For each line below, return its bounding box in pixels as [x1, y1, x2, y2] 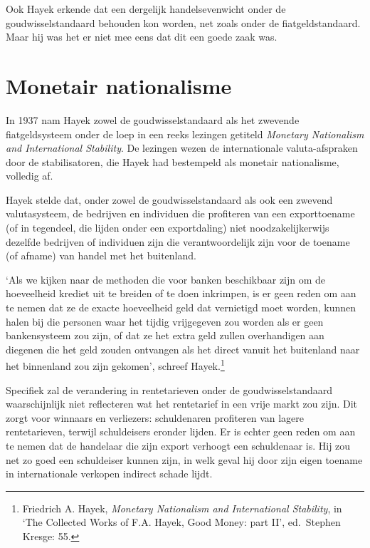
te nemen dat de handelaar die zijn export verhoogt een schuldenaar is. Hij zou [6, 438, 351, 453]
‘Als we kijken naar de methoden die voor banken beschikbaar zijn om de [6, 272, 326, 286]
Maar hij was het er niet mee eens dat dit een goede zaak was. [6, 29, 277, 44]
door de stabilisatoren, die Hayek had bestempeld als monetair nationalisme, [6, 154, 339, 169]
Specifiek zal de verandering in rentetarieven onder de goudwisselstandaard [6, 382, 332, 397]
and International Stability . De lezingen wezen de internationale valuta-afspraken [6, 140, 358, 155]
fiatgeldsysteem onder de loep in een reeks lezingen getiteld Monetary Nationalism [6, 126, 364, 141]
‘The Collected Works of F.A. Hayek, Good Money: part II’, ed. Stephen [22, 515, 341, 529]
